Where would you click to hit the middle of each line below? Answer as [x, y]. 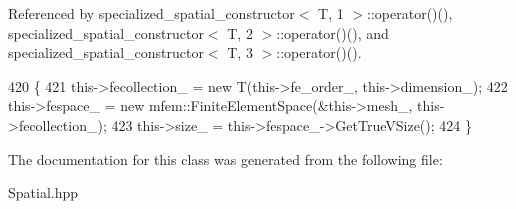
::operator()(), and [332, 32]
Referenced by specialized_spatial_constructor [151, 13]
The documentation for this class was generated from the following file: [225, 158]
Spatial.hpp [43, 192]
